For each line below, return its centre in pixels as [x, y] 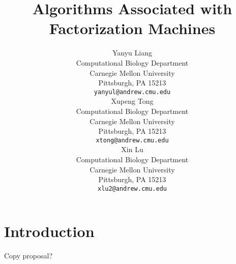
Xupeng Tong [132, 101]
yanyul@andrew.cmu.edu [132, 92]
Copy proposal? [28, 256]
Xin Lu [132, 149]
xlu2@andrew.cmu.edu [132, 188]
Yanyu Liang [132, 53]
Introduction [49, 231]
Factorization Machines [132, 28]
